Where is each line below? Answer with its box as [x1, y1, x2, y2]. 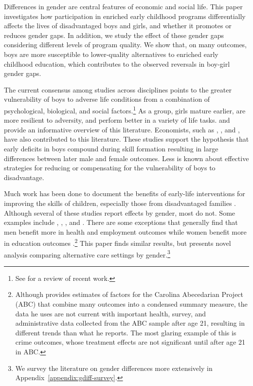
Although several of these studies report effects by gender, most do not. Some [4, 207, 235, 218]
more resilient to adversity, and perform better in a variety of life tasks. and [4, 115, 230, 125]
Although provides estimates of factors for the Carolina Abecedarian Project [15, 289, 244, 299]
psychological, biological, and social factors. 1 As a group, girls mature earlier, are [4, 104, 246, 115]
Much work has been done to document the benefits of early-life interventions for [4, 188, 245, 199]
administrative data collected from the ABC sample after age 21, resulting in [15, 318, 245, 328]
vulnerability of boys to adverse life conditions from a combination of [4, 94, 210, 104]
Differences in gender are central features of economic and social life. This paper [4, 1, 243, 11]
